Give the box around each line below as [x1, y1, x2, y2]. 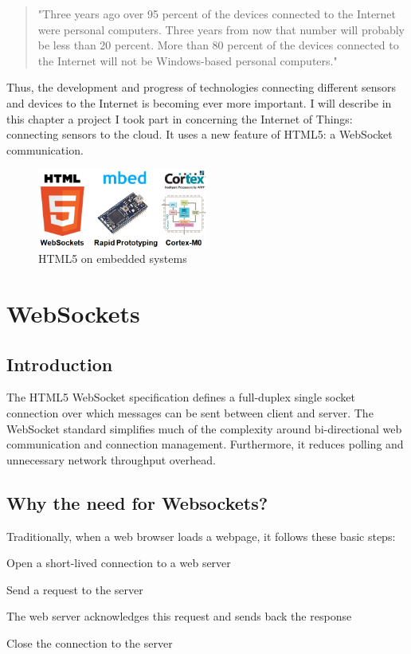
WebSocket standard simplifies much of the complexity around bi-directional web [6, 420, 402, 437]
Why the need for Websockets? [6, 490, 268, 515]
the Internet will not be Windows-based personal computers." [37, 52, 338, 69]
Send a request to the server [6, 581, 143, 597]
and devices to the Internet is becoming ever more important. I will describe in [6, 94, 392, 111]
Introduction [6, 351, 113, 376]
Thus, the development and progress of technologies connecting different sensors [6, 79, 397, 96]
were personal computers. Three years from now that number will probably [37, 21, 405, 37]
